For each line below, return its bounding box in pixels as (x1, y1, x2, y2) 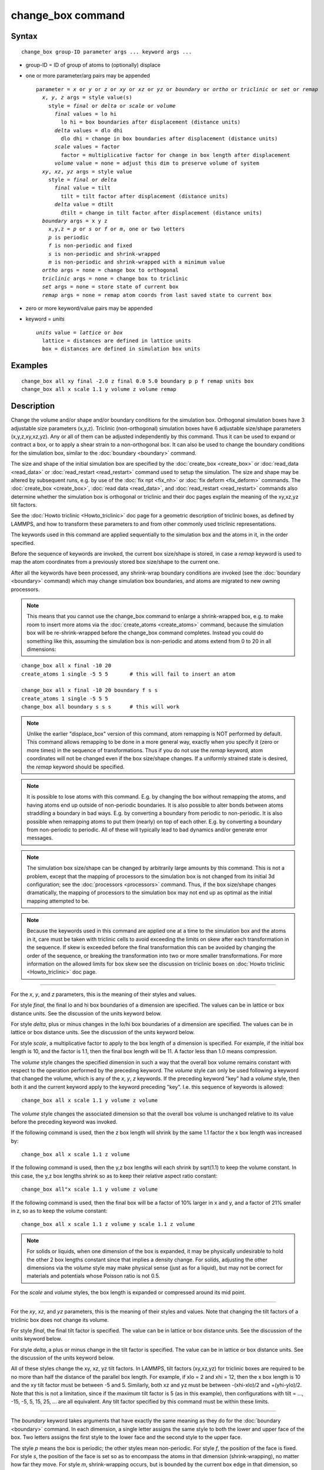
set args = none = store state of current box (42, 283, 179, 290)
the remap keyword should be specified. (26, 763, 125, 770)
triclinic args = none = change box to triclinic (42, 275, 188, 282)
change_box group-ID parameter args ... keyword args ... (21, 48, 192, 55)
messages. (26, 834, 54, 841)
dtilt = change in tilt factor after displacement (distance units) (61, 209, 263, 216)
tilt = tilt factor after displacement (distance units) (61, 193, 229, 199)
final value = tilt (54, 185, 111, 191)
